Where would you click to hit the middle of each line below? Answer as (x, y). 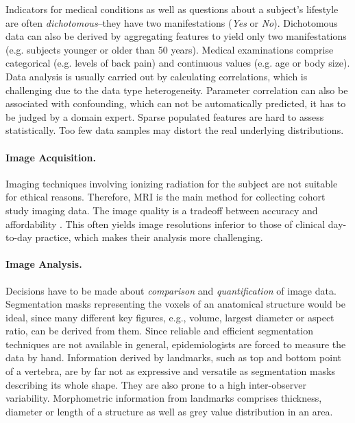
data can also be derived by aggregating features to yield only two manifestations (176, 36)
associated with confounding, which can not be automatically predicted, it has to (176, 103)
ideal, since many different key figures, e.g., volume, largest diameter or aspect (170, 317)
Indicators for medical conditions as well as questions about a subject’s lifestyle (172, 9)
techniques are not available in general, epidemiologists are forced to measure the (176, 344)
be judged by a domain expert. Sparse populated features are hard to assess (165, 116)
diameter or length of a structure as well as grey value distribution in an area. (169, 411)
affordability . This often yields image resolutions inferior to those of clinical (166, 224)
